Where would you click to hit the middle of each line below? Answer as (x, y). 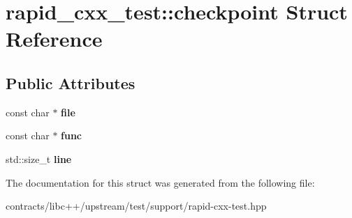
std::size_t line (39, 158)
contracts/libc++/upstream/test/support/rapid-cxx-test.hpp (136, 206)
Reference (54, 39)
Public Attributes (71, 83)
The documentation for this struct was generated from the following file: (160, 182)
